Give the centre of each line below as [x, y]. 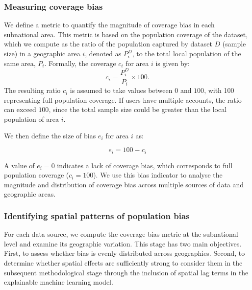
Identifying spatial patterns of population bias [97, 215]
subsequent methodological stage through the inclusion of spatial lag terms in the [126, 272]
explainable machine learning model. [59, 282]
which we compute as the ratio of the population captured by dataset [108, 44]
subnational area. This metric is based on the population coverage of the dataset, [126, 34]
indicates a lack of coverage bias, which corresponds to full [145, 165]
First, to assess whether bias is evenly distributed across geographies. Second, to [125, 253]
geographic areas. [30, 194]
